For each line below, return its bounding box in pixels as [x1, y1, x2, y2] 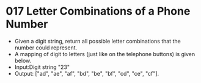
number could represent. [14, 44, 78, 51]
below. [14, 57, 32, 64]
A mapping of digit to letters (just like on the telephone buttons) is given [14, 50, 196, 57]
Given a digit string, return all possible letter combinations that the [14, 37, 181, 45]
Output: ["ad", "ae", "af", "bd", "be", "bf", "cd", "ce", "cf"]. [14, 70, 159, 77]
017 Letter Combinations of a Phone [5, 4, 191, 18]
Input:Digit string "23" [14, 63, 70, 71]
